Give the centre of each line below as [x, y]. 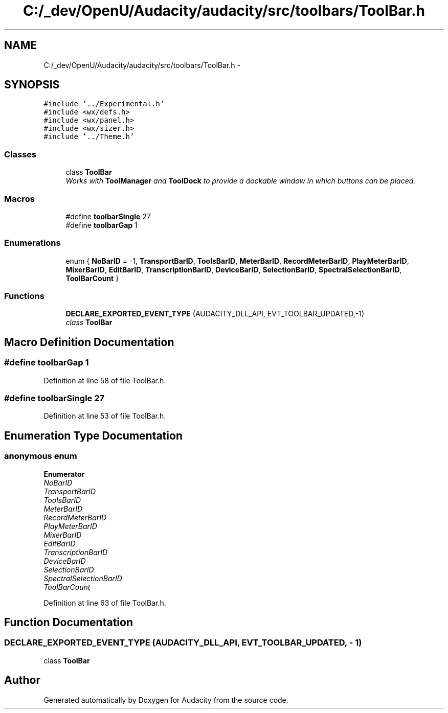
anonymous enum [41, 456]
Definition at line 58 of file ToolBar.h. [105, 380]
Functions [24, 296]
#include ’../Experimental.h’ [104, 104]
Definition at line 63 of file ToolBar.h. [105, 603]
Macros [19, 199]
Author [22, 680]
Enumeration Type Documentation [93, 435]
